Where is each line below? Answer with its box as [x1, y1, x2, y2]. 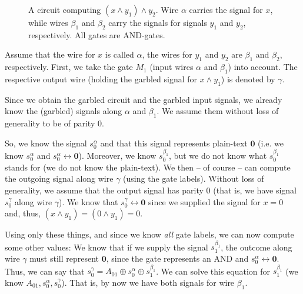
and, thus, [5, 207, 41, 219]
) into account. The [228, 61, 298, 73]
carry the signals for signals [108, 16, 207, 28]
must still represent [29, 252, 99, 265]
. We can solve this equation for [156, 265, 271, 277]
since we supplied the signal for [148, 195, 261, 208]
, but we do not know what [169, 149, 267, 162]
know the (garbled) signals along [5, 105, 122, 117]
